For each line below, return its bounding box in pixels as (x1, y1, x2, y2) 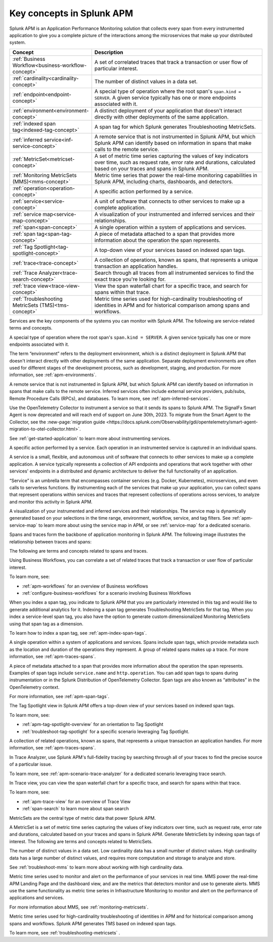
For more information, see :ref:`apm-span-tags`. (9, 694, 110, 700)
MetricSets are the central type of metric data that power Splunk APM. (9, 815, 156, 821)
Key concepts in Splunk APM (9, 8, 133, 19)
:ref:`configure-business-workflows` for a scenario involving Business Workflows (22, 590, 192, 596)
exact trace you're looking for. (94, 275, 166, 282)
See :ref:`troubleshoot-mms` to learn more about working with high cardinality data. (9, 864, 184, 870)
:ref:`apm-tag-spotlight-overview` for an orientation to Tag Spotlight (22, 721, 164, 728)
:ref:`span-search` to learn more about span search (22, 806, 129, 812)
